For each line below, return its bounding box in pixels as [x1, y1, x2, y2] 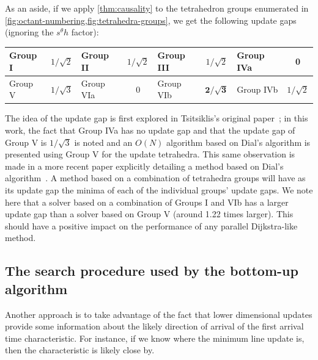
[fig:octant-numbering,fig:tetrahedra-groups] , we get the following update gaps [5, 13, 297, 26]
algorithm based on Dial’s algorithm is [166, 135, 311, 148]
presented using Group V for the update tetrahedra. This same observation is [5, 148, 295, 160]
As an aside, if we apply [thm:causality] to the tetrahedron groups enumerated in [5, 2, 309, 14]
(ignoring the [5, 26, 54, 38]
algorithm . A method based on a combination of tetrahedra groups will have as [5, 171, 306, 184]
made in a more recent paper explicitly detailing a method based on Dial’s [5, 159, 284, 172]
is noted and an [74, 135, 133, 148]
